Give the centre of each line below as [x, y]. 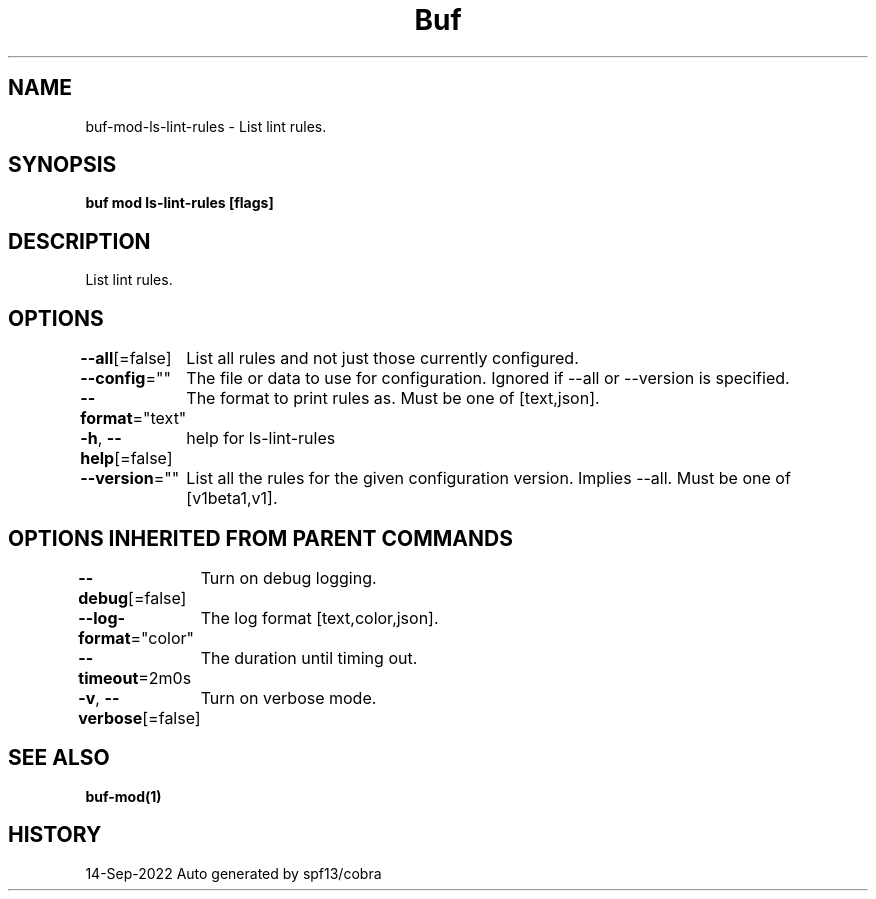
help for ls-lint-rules [261, 438]
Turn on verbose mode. [288, 697]
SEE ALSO [59, 758]
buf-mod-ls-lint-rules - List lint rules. [206, 126]
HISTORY [55, 835]
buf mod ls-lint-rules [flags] [179, 203]
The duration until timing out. [309, 657]
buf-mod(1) [123, 796]
